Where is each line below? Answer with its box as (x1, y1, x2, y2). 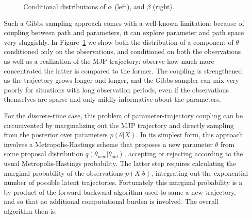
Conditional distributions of (23, 1, 106, 11)
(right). (152, 1, 174, 11)
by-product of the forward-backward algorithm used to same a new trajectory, (4, 186, 236, 197)
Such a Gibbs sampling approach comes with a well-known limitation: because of (4, 18, 244, 28)
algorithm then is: (4, 205, 57, 216)
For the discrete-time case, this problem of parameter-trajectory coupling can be (4, 110, 243, 120)
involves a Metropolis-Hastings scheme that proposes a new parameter (4, 139, 213, 149)
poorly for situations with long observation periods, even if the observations (4, 84, 229, 94)
